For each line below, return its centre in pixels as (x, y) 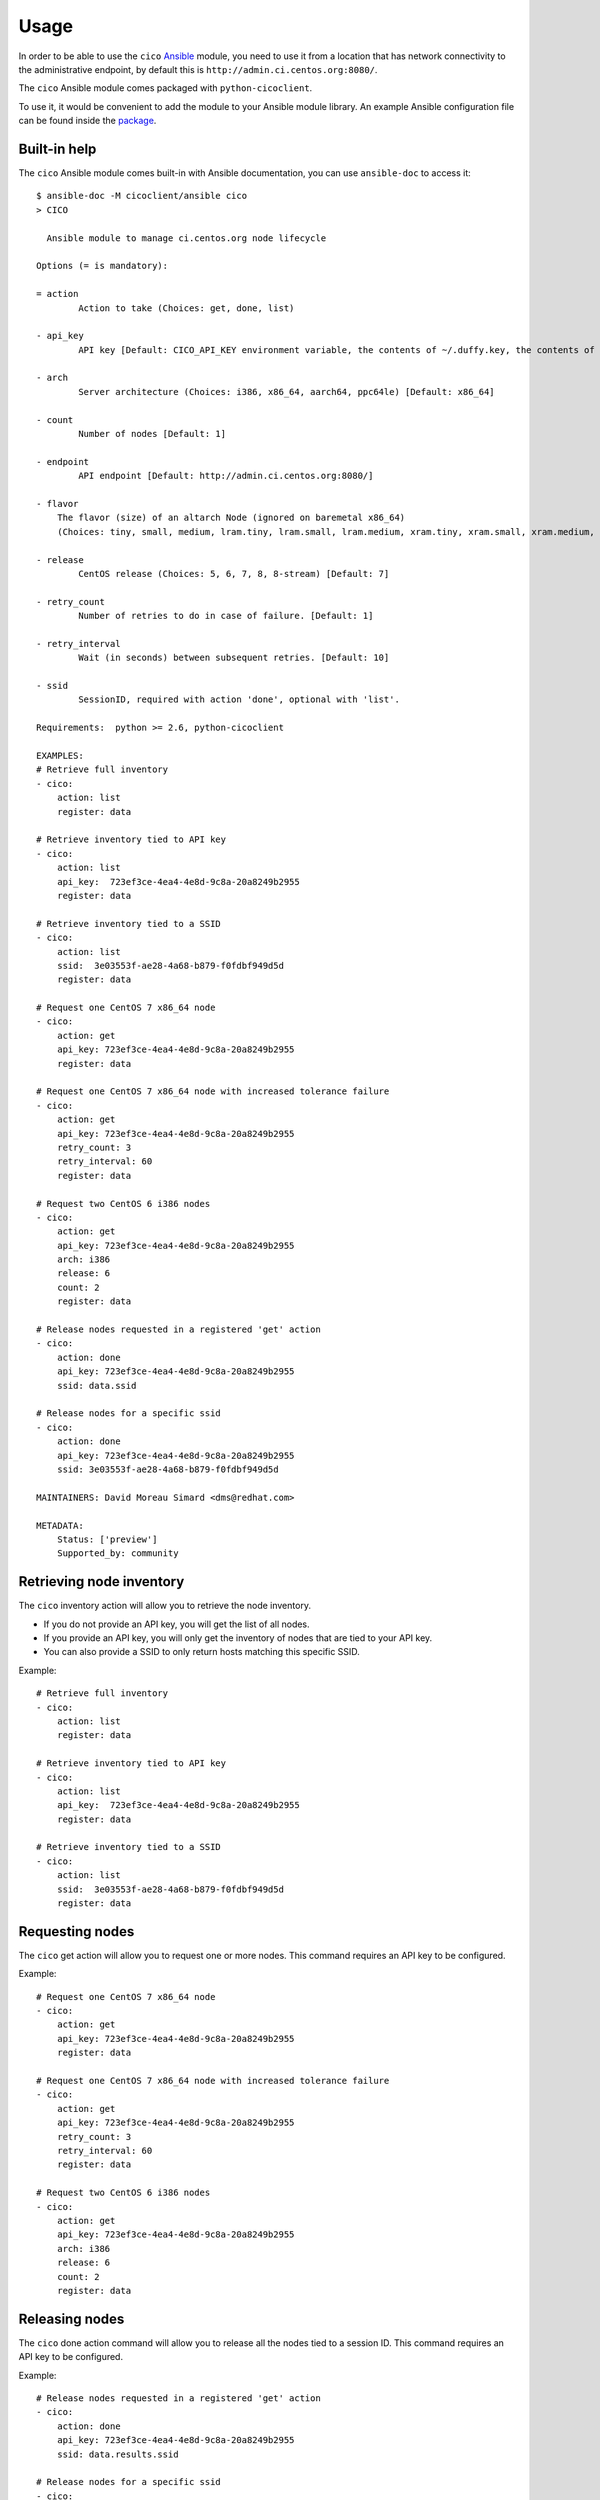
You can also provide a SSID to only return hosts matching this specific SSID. (201, 1652)
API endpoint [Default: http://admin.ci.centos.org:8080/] (226, 476)
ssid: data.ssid (96, 1385)
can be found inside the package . (87, 121)
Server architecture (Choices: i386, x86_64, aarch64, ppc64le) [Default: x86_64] (286, 391)
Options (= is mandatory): (102, 266)
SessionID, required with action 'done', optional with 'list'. (239, 699)
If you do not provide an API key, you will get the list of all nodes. (176, 1624)
